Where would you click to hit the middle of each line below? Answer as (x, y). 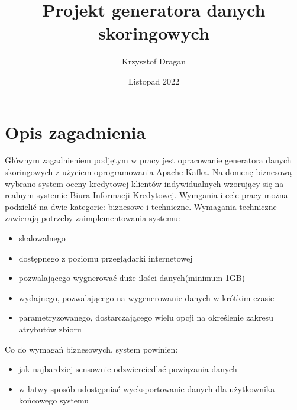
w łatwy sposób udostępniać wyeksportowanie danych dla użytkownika (147, 388)
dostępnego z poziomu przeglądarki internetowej (106, 258)
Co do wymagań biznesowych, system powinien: (91, 349)
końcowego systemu (54, 400)
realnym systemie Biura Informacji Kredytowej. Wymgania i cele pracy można (146, 195)
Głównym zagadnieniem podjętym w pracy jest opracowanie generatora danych (148, 160)
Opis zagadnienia (75, 132)
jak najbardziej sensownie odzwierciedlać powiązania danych (128, 369)
